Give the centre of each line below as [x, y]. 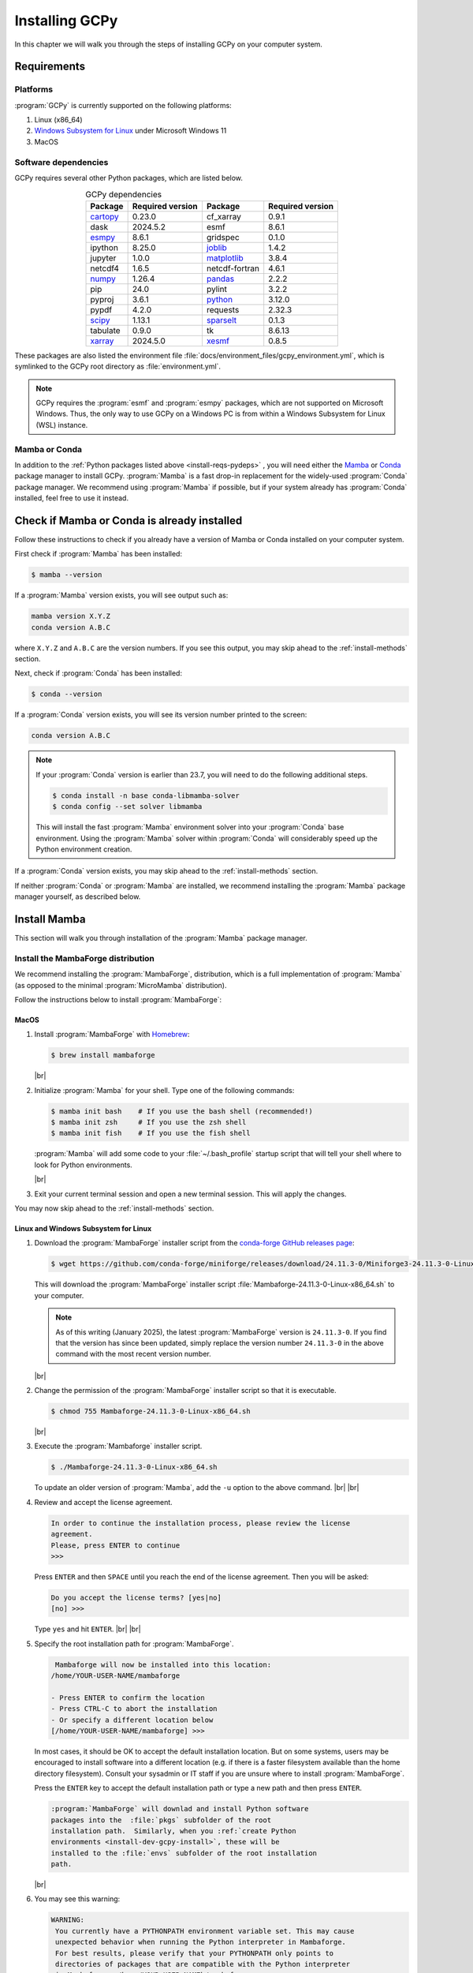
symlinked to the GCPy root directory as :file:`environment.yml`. [117, 366]
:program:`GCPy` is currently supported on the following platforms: [123, 105]
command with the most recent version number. [134, 1354]
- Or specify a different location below [132, 1720]
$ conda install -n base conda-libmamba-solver [146, 796]
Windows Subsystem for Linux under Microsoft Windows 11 [130, 131]
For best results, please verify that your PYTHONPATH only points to [195, 1953]
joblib [217, 247]
